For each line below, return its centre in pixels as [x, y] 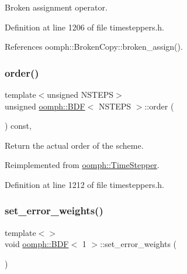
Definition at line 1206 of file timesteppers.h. [85, 27]
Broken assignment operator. [56, 7]
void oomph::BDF [37, 244]
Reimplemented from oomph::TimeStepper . [82, 165]
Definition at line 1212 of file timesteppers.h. [85, 184]
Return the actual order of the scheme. [74, 145]
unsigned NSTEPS [80, 94]
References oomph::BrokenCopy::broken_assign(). [94, 47]
